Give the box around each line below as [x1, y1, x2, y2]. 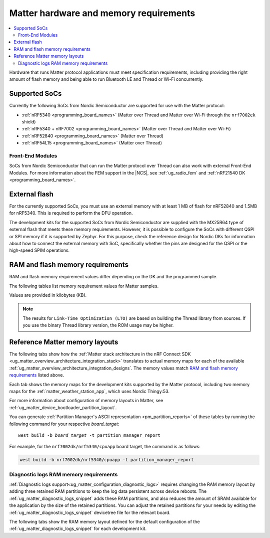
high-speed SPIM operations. [9, 247, 70, 253]
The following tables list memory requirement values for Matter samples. [9, 283, 159, 289]
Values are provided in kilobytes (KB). [9, 292, 87, 298]
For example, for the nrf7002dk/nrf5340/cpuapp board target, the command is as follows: [9, 444, 201, 450]
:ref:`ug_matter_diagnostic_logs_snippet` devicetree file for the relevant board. [9, 509, 171, 515]
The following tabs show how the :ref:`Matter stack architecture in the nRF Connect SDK [9, 351, 191, 357]
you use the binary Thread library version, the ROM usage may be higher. [22, 322, 174, 328]
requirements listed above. [9, 372, 64, 378]
